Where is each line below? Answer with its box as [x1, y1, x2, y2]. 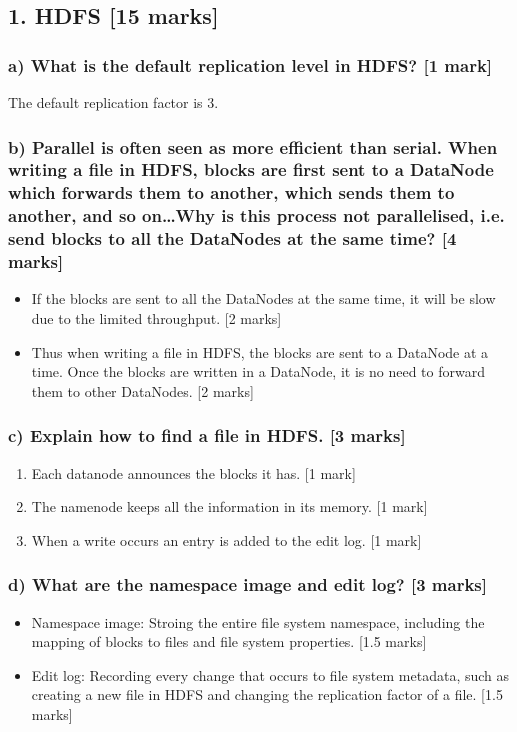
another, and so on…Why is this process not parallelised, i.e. [8, 203, 505, 228]
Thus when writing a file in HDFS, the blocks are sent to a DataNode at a [31, 341, 489, 362]
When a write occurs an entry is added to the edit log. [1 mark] [31, 529, 422, 550]
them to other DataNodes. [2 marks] [31, 380, 254, 401]
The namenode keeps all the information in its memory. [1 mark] [31, 496, 428, 517]
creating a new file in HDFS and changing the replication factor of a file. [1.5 [31, 684, 503, 705]
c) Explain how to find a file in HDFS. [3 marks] [8, 423, 406, 448]
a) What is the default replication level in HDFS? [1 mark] [8, 52, 493, 77]
